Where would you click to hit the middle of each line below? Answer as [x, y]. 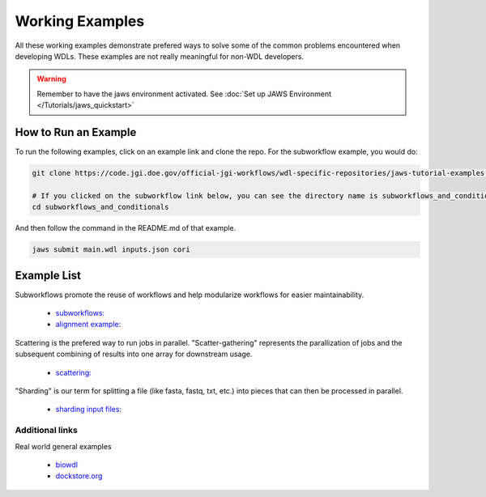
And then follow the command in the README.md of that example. [126, 228]
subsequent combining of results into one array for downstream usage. [134, 354]
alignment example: [88, 325]
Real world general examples [64, 446]
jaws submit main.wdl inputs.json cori [111, 250]
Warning [51, 79]
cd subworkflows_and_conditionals [100, 207]
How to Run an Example [76, 132]
